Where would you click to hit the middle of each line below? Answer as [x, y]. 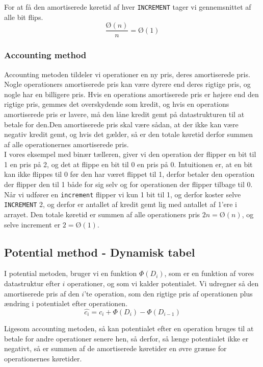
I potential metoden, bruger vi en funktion [71, 273]
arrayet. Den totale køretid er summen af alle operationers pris [102, 214]
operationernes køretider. [43, 358]
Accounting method [45, 55]
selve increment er [32, 224]
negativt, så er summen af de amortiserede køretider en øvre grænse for [115, 348]
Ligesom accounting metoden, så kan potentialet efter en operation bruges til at [129, 328]
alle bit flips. [24, 17]
